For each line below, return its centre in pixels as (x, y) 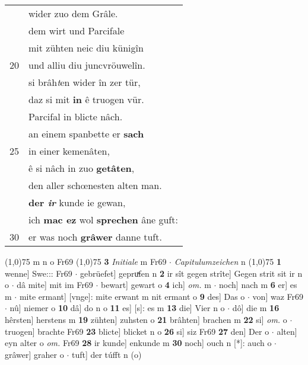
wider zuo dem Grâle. (73, 13)
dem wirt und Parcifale (77, 31)
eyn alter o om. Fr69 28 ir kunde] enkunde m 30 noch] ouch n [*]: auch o (138, 343)
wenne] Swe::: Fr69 (39, 273)
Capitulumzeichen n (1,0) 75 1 (228, 261)
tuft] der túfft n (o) (107, 354)
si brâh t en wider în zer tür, (85, 82)
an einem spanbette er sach (86, 134)
